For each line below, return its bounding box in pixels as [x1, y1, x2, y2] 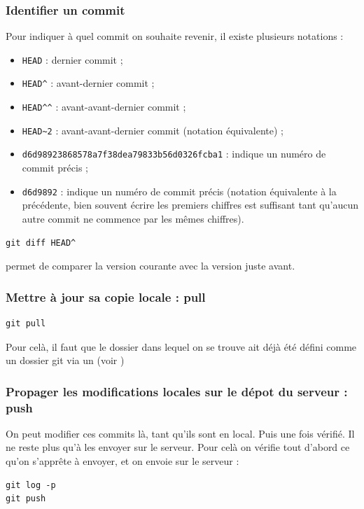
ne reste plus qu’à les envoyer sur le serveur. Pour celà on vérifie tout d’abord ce [6, 440, 350, 454]
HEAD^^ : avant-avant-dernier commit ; [22, 99, 186, 114]
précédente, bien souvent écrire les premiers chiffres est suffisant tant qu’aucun [22, 197, 359, 212]
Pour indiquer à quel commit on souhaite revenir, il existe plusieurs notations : [6, 29, 344, 43]
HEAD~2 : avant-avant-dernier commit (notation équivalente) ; [22, 123, 283, 137]
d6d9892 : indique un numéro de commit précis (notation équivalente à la [22, 183, 337, 198]
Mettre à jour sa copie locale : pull [6, 288, 206, 305]
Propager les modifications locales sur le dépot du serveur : [6, 382, 348, 400]
